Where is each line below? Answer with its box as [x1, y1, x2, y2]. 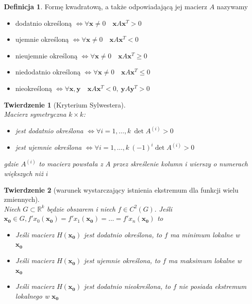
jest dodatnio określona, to [84, 229, 162, 239]
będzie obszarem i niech [47, 203, 116, 214]
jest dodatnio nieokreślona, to [84, 281, 171, 291]
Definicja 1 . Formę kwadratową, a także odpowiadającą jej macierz [4, 1, 207, 11]
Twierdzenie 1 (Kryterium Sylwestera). [4, 99, 126, 109]
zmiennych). [4, 194, 40, 204]
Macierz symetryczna [4, 109, 67, 119]
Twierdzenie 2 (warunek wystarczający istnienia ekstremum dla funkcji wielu [4, 184, 239, 195]
